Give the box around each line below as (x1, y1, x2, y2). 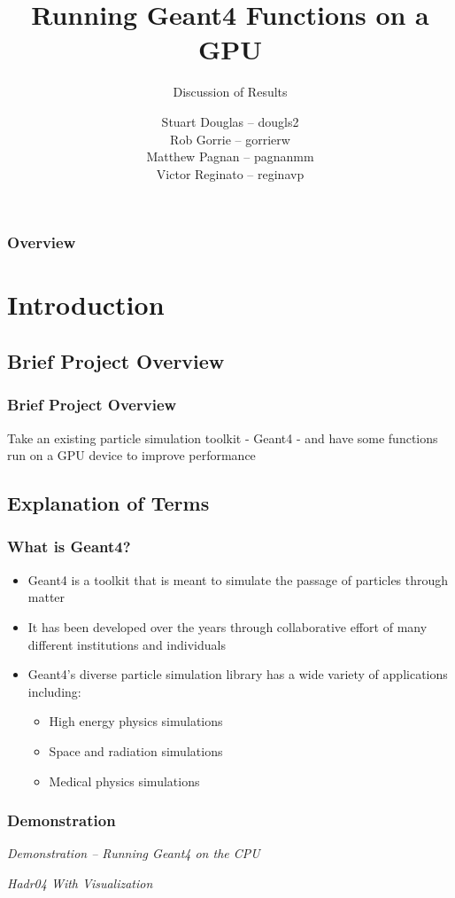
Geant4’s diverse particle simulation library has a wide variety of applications (27, 665, 448, 683)
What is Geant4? (7, 535, 131, 558)
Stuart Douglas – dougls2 (161, 112, 299, 130)
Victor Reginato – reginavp (156, 164, 305, 183)
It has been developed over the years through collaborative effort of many (27, 617, 428, 636)
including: (27, 682, 81, 700)
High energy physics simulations (49, 712, 223, 730)
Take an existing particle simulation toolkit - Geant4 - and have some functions (7, 428, 438, 447)
